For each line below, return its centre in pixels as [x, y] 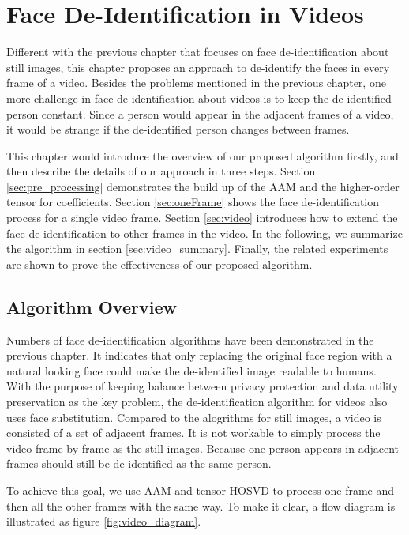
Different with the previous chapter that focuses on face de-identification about [198, 52]
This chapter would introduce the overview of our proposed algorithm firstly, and [203, 155]
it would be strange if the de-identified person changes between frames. [178, 129]
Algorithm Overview [92, 306]
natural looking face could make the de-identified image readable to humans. [191, 370]
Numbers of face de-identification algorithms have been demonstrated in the [190, 339]
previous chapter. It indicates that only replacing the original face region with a [199, 355]
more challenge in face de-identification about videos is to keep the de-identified [199, 98]
